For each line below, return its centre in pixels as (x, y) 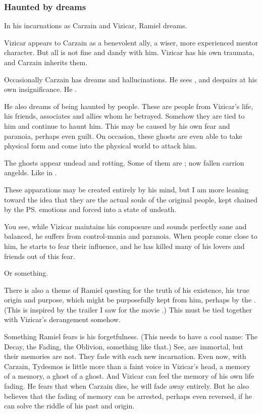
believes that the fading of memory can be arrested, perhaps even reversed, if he (128, 396)
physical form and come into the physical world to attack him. (100, 146)
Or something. (26, 273)
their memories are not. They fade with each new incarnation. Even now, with (125, 356)
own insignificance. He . (40, 89)
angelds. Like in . (31, 172)
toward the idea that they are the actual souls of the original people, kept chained (131, 199)
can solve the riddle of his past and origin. (69, 406)
